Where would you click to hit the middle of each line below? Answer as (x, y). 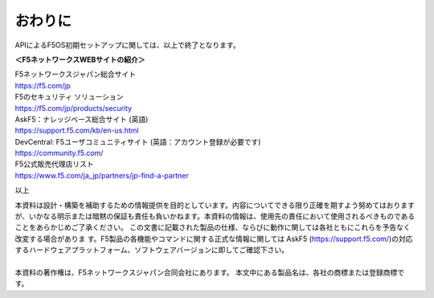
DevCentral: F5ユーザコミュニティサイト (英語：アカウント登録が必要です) (138, 141)
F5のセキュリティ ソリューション (69, 97)
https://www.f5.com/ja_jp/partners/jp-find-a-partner (102, 175)
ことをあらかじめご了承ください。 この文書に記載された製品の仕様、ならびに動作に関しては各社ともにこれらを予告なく (213, 227)
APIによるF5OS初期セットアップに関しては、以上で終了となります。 (127, 45)
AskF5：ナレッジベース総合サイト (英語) (82, 119)
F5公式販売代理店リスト (54, 164)
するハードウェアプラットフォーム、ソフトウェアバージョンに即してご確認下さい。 (152, 250)
